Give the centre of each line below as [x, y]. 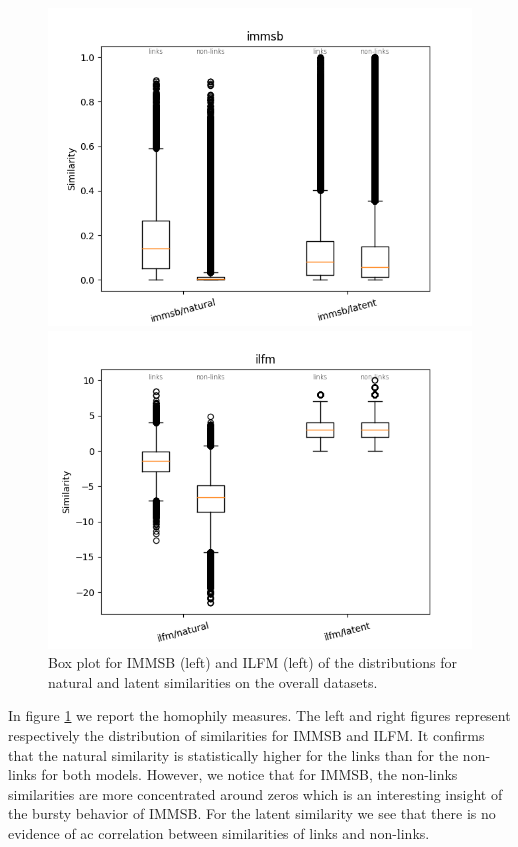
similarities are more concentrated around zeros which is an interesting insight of [255, 793]
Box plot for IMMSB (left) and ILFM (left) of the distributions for [253, 662]
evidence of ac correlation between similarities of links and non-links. [219, 832]
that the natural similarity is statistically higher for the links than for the [233, 754]
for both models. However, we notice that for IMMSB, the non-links [249, 774]
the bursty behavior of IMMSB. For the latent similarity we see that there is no [252, 813]
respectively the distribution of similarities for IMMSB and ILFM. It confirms [246, 734]
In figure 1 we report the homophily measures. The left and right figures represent [259, 715]
